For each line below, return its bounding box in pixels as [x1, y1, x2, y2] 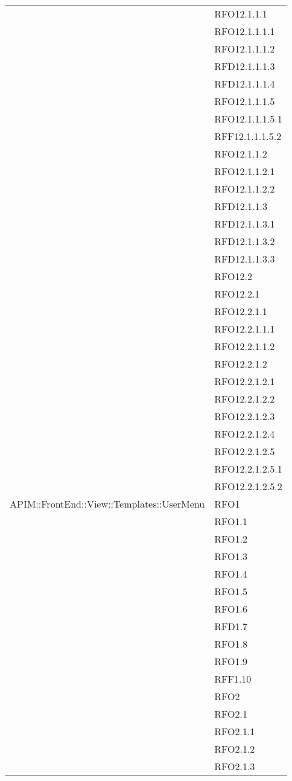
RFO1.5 [214, 584, 247, 598]
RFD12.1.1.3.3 [214, 252, 275, 266]
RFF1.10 [214, 672, 252, 686]
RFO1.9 [214, 654, 247, 668]
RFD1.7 [214, 619, 248, 633]
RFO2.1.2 [214, 742, 255, 756]
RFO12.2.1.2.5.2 [214, 479, 282, 493]
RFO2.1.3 [214, 759, 255, 773]
